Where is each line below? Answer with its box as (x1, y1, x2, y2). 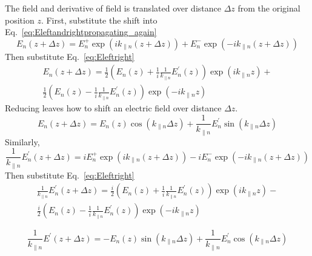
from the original (237, 2, 300, 14)
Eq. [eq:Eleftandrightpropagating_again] (5, 25, 157, 38)
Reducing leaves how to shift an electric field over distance (5, 102, 222, 114)
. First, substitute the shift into (41, 13, 158, 26)
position (5, 13, 35, 26)
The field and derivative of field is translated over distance (5, 2, 221, 14)
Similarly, (5, 135, 40, 148)
